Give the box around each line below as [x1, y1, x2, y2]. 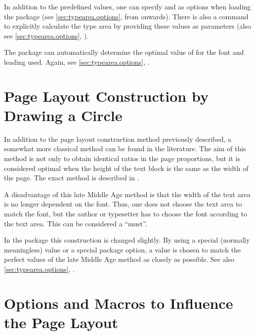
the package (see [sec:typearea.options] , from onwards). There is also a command [4, 11, 249, 21]
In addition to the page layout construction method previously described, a [4, 133, 232, 144]
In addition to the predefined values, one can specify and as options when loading [4, 1, 251, 11]
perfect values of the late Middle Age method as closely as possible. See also [4, 254, 235, 264]
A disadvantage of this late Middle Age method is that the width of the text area [4, 189, 251, 199]
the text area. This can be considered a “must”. [4, 218, 147, 228]
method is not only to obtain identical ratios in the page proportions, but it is [4, 153, 241, 164]
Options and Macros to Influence [4, 293, 233, 313]
